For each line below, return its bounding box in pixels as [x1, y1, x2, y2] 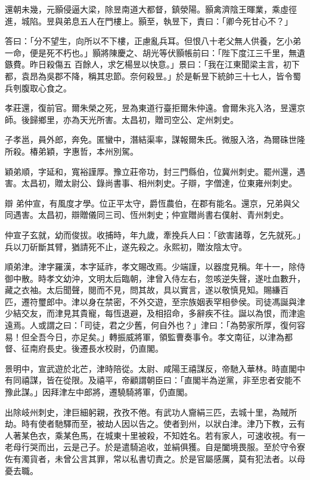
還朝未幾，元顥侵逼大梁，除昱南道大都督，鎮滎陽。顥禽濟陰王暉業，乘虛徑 [5, 3, 297, 15]
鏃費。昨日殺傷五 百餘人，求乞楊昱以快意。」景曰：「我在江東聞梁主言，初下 [5, 58, 300, 70]
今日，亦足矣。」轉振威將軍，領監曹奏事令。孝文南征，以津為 [46, 330, 284, 343]
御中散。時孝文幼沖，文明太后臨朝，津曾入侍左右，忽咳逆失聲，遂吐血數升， [5, 272, 305, 284]
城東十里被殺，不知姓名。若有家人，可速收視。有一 [104, 429, 305, 441]
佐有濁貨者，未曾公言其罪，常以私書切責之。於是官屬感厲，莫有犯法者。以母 [5, 453, 305, 464]
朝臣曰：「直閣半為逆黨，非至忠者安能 [146, 374, 293, 386]
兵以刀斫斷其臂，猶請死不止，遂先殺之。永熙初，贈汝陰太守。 [5, 240, 247, 253]
